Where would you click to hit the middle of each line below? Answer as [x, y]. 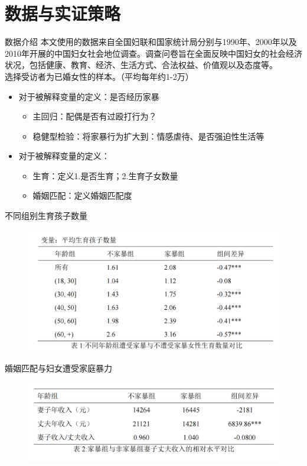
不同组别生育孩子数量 [46, 216]
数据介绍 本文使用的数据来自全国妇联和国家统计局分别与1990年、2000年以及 [151, 42]
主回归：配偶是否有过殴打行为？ [95, 116]
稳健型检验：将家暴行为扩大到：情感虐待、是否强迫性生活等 [148, 136]
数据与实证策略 [63, 13]
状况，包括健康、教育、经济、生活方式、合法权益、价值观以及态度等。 [141, 65]
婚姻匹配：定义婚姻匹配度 [82, 195]
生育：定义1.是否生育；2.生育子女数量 [105, 175]
